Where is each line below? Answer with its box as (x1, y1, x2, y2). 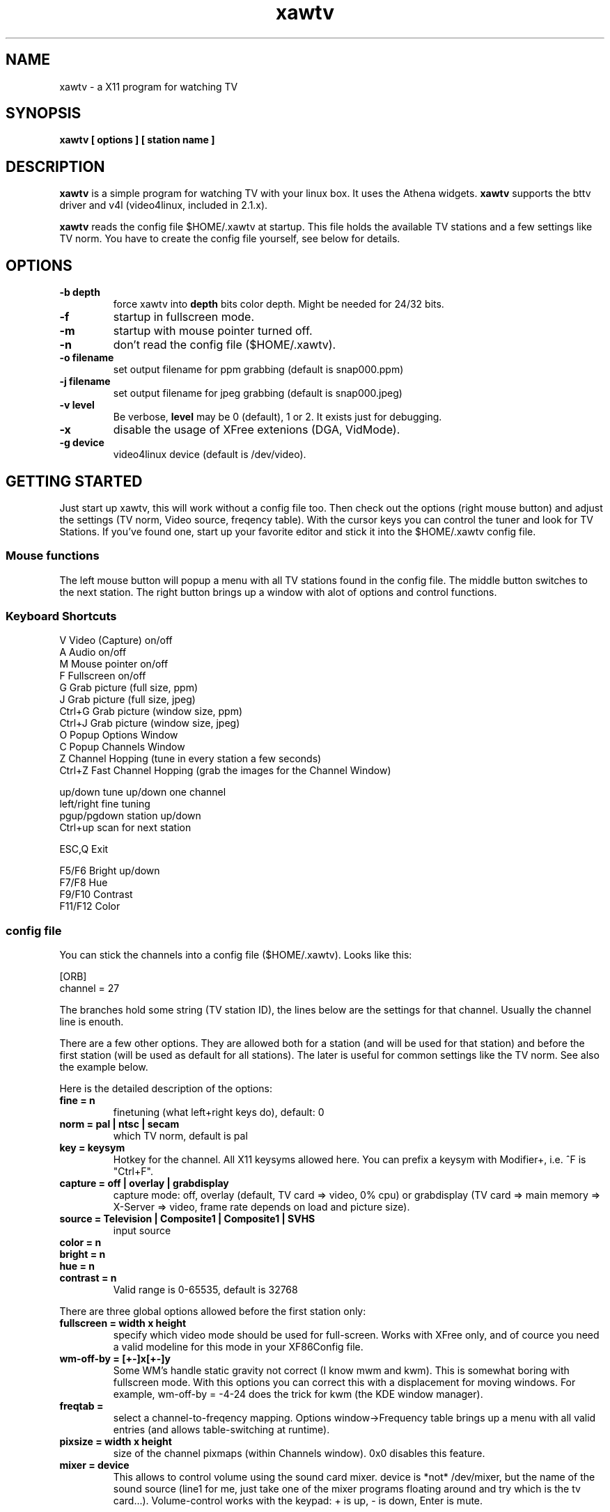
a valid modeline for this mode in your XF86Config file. (113, 1341, 363, 1353)
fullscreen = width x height (59, 1317, 187, 1330)
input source (113, 1224, 171, 1237)
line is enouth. (59, 1016, 124, 1028)
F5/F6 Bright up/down (59, 865, 160, 877)
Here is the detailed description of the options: (59, 1082, 273, 1095)
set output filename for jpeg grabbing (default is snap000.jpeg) (113, 387, 402, 400)
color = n (59, 1236, 102, 1249)
